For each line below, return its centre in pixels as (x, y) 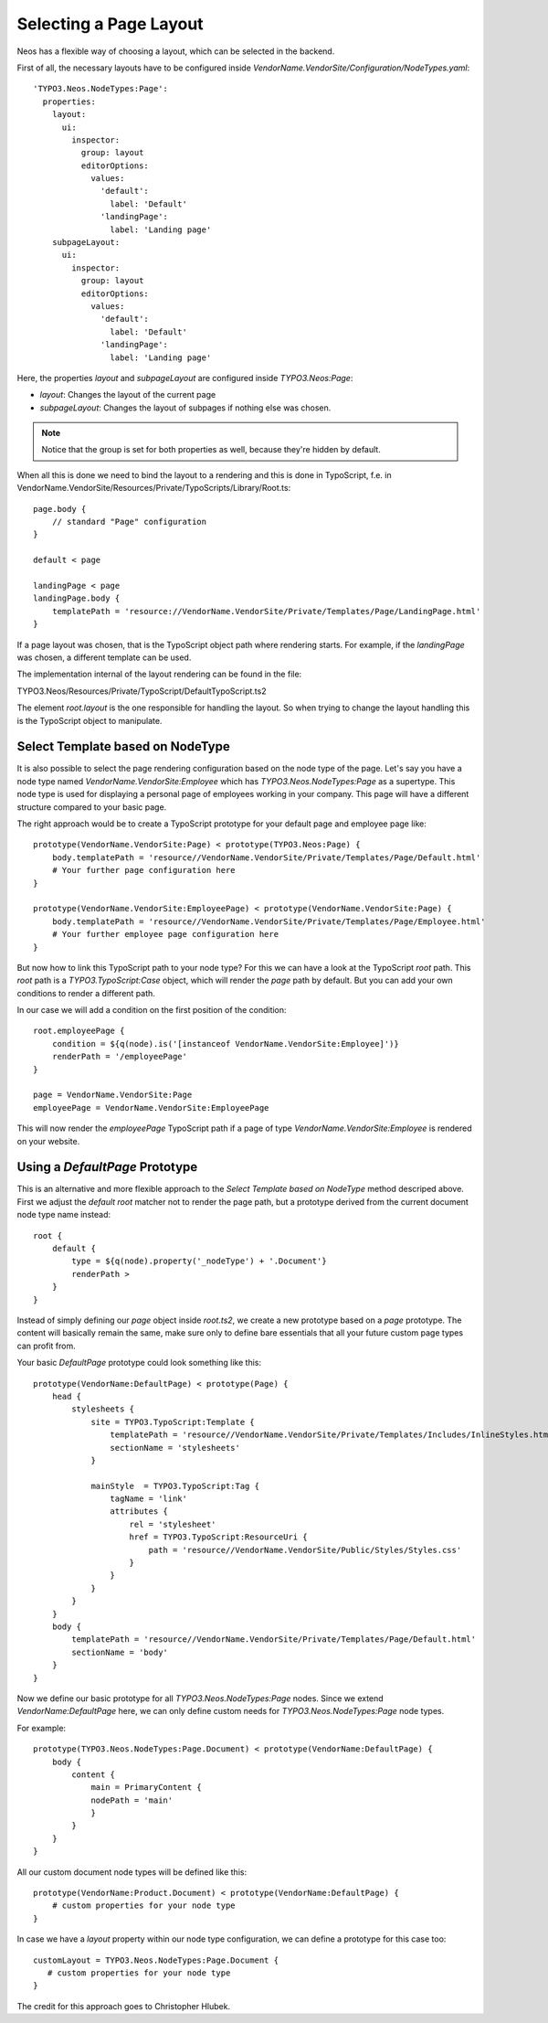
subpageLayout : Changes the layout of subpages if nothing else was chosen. (185, 408)
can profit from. (47, 1346)
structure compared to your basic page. (92, 807)
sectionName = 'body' (120, 1652)
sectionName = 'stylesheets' (175, 1448)
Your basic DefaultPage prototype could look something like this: (139, 1363)
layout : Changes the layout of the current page (128, 395)
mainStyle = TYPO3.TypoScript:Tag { (175, 1486)
